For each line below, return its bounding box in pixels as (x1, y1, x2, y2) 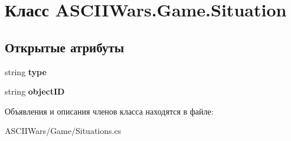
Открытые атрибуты (5, 38, 125, 56)
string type (5, 65, 47, 78)
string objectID (5, 85, 65, 98)
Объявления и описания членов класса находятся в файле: (5, 105, 214, 117)
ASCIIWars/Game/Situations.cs (5, 125, 122, 137)
